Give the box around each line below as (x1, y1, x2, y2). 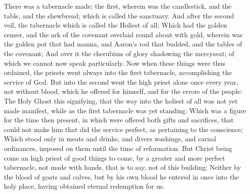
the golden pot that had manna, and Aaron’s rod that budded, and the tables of (4, 39, 242, 49)
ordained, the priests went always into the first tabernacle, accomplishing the (4, 67, 232, 77)
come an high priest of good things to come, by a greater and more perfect (4, 152, 225, 163)
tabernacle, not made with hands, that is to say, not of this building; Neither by (4, 162, 241, 172)
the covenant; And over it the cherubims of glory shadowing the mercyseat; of (4, 48, 235, 58)
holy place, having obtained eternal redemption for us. (4, 181, 165, 191)
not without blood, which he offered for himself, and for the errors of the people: (4, 86, 243, 96)
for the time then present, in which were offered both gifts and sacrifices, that (4, 115, 234, 125)
